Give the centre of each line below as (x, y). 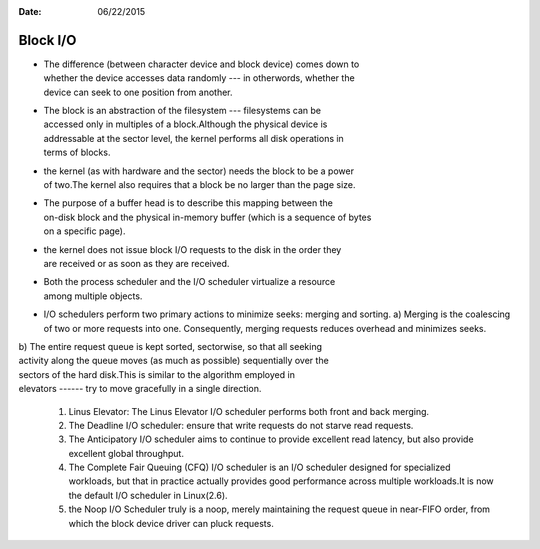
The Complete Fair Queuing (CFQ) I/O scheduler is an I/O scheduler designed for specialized (259, 467)
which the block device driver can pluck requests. (171, 523)
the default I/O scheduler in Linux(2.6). (148, 495)
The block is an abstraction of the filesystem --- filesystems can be (182, 111)
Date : (30, 11)
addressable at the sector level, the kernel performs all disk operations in (193, 138)
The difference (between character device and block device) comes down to (201, 64)
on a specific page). (84, 231)
